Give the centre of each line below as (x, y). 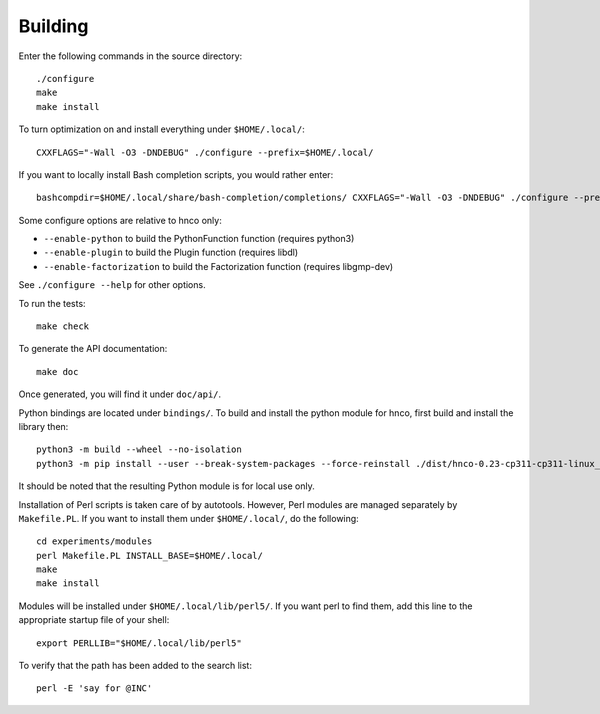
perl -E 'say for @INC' (94, 688)
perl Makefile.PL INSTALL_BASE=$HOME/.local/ (150, 555)
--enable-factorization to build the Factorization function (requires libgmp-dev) (218, 266)
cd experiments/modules (94, 541)
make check (63, 326)
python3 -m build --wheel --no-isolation (139, 449)
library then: (43, 426)
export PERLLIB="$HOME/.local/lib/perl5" (139, 643)
